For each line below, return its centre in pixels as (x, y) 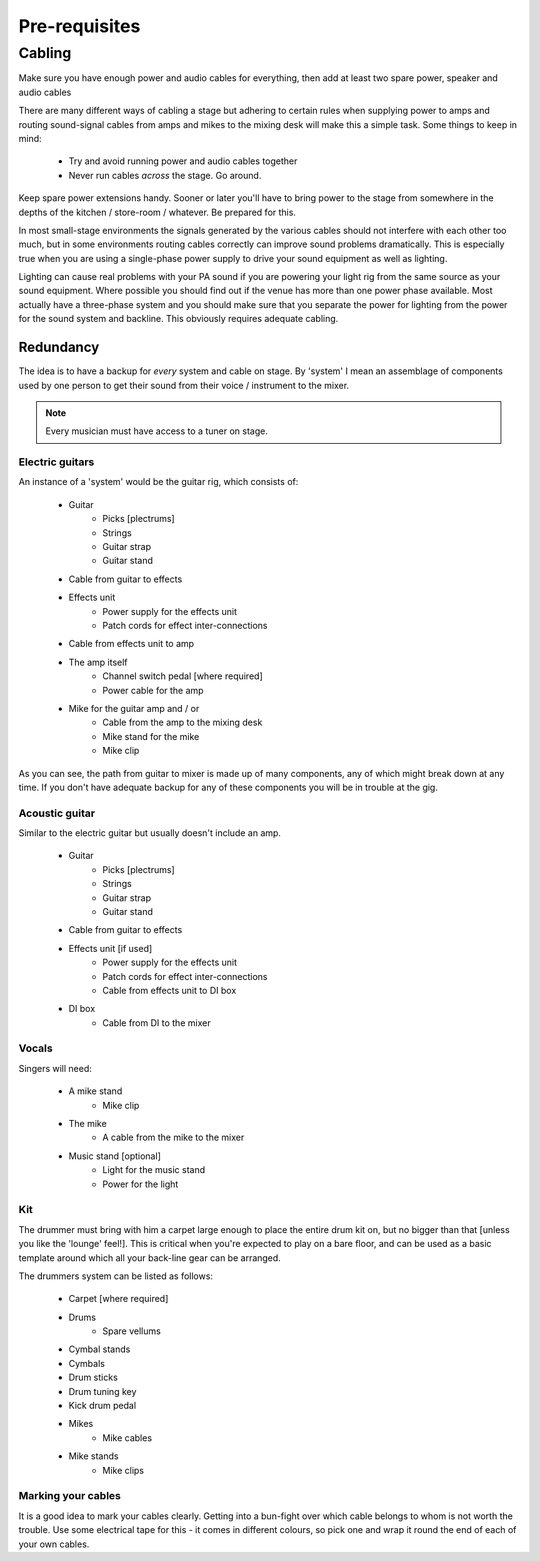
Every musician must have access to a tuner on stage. (157, 431)
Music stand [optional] (115, 1156)
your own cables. (54, 1544)
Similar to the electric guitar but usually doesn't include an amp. (150, 833)
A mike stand (95, 1091)
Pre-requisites (79, 26)
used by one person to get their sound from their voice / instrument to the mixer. (184, 385)
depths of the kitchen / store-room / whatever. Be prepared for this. (157, 212)
